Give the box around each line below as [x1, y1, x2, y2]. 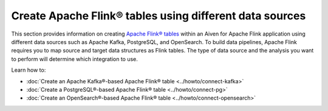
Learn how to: [11, 66, 46, 74]
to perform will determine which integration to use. [11, 55, 138, 63]
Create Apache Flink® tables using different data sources [11, 9, 306, 22]
